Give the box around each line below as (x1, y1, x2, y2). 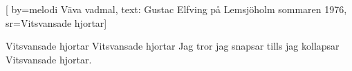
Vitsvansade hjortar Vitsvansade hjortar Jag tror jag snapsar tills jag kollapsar (6, 39, 340, 53)
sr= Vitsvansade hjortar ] (6, 15, 107, 30)
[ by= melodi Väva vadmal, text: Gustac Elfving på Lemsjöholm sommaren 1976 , (6, 2, 347, 16)
